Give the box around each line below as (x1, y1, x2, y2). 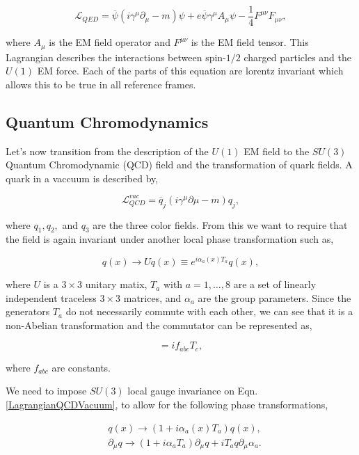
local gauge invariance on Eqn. (127, 383, 258, 398)
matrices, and (123, 290, 182, 305)
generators (6, 304, 50, 319)
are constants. (51, 360, 111, 374)
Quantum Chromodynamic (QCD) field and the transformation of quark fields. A (6, 157, 353, 172)
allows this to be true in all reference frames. (6, 77, 196, 91)
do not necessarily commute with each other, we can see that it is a (65, 304, 353, 319)
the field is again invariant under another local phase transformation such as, (6, 232, 334, 246)
